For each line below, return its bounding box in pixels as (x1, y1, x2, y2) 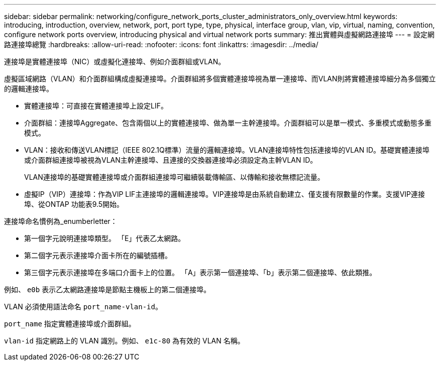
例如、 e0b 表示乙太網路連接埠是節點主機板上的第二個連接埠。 (4, 285, 211, 294)
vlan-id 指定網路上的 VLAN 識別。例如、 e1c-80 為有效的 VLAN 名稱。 (4, 336, 245, 345)
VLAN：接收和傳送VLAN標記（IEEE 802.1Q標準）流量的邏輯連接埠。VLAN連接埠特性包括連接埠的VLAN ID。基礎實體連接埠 (24, 146, 430, 154)
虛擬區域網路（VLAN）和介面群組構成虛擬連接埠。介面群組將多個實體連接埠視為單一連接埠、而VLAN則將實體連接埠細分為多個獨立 (4, 74, 436, 83)
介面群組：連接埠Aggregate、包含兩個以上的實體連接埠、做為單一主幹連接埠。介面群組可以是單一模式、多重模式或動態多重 (24, 118, 432, 127)
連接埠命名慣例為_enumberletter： (4, 217, 118, 225)
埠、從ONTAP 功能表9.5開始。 (24, 200, 124, 208)
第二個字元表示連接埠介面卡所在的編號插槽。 (24, 251, 172, 260)
